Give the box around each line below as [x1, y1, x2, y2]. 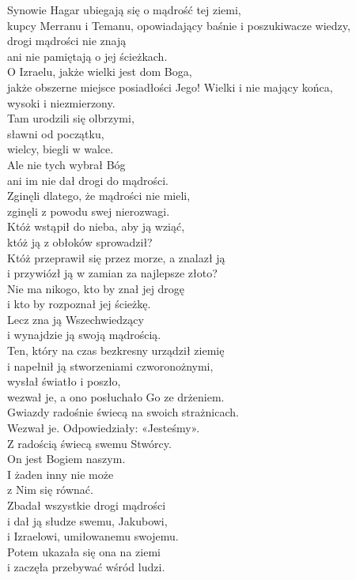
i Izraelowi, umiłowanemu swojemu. [7, 528, 179, 544]
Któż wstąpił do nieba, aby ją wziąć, [7, 218, 185, 235]
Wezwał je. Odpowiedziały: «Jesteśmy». [7, 420, 200, 436]
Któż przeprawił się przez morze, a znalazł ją [7, 249, 225, 266]
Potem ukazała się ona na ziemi [7, 543, 161, 559]
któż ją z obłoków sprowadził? [7, 233, 153, 250]
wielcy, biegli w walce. [7, 141, 114, 157]
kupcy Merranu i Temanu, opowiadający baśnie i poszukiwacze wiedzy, [7, 17, 350, 33]
